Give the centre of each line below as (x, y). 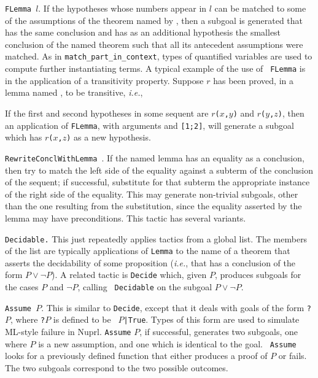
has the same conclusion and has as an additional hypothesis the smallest (143, 32)
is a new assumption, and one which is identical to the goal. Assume (167, 343)
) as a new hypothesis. (109, 137)
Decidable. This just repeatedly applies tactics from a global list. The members (156, 238)
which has (24, 137)
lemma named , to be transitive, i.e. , (74, 92)
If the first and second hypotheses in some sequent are (107, 113)
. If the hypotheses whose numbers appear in (122, 8)
